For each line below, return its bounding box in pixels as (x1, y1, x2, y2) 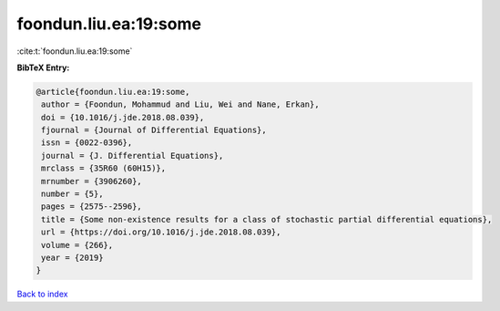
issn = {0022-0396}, (41, 138, 133, 148)
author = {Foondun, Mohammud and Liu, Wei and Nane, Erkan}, (41, 99, 320, 109)
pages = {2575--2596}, (41, 202, 143, 212)
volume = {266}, (41, 240, 114, 250)
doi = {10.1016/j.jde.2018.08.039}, (41, 112, 205, 122)
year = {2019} (41, 253, 104, 263)
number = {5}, (41, 189, 104, 200)
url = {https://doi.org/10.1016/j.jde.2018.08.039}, (41, 227, 281, 237)
